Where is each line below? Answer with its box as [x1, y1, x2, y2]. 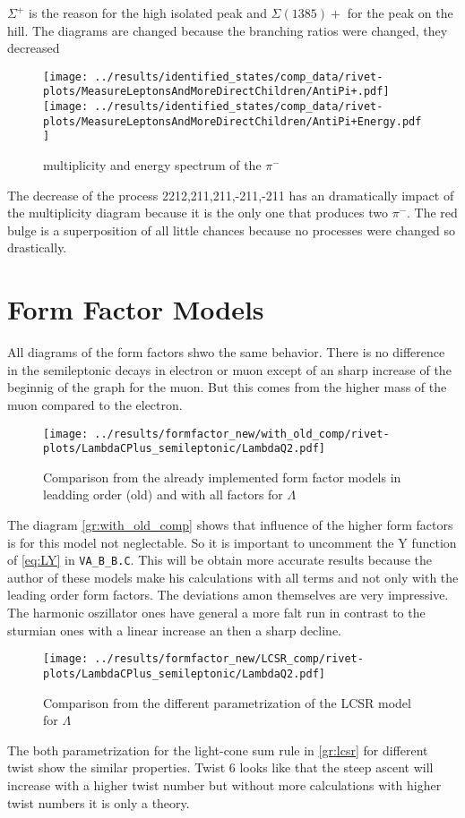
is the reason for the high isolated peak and [28, 4, 267, 21]
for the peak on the [347, 4, 453, 21]
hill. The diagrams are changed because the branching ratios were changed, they [7, 21, 448, 39]
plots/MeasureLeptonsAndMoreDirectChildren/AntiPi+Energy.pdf [43, 115, 422, 128]
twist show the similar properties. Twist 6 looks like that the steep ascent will [7, 758, 434, 777]
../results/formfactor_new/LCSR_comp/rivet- [94, 652, 364, 666]
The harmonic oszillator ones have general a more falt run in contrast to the [7, 603, 426, 622]
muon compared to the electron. [7, 395, 183, 413]
